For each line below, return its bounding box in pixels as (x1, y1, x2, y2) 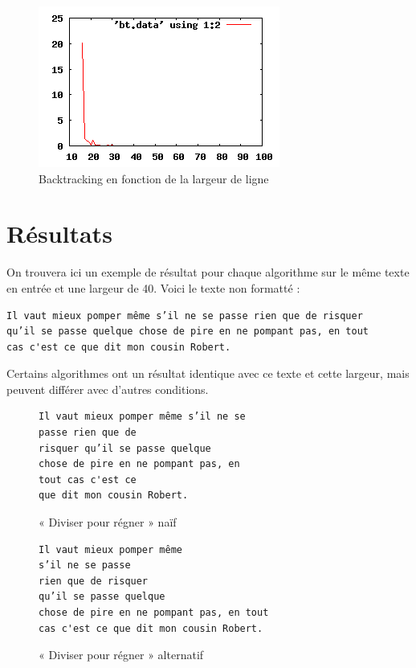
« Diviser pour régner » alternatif (39, 646, 204, 663)
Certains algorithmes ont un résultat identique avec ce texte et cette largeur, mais (6, 365, 410, 382)
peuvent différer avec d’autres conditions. (6, 380, 209, 397)
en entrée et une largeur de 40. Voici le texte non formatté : (6, 279, 300, 296)
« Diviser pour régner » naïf (39, 514, 177, 531)
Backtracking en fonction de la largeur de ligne (39, 170, 269, 186)
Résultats (6, 217, 112, 250)
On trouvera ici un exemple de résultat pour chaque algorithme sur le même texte (6, 264, 410, 281)
